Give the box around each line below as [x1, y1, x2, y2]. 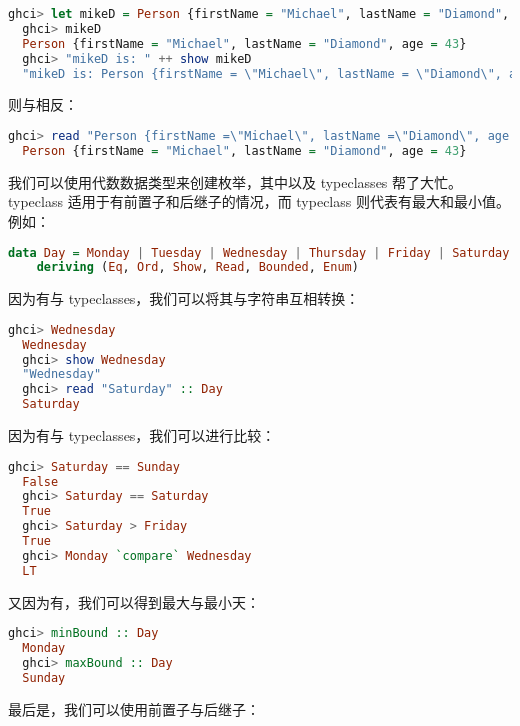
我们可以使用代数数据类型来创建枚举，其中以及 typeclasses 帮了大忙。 [8, 171, 463, 192]
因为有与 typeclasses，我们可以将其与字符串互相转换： [8, 288, 360, 309]
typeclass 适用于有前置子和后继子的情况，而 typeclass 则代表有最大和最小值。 [8, 191, 510, 212]
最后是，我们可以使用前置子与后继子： [8, 698, 260, 719]
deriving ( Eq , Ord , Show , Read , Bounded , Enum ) [36, 260, 359, 275]
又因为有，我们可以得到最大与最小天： [8, 591, 260, 612]
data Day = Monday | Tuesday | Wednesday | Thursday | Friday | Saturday [8, 245, 510, 260]
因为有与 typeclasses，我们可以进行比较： [8, 425, 276, 446]
